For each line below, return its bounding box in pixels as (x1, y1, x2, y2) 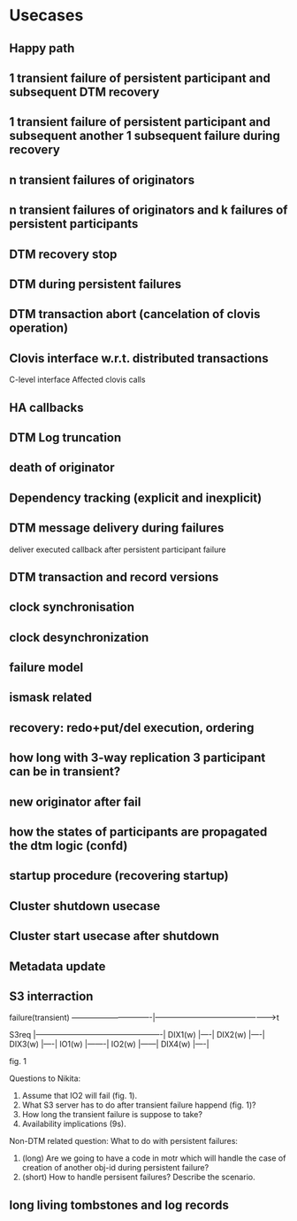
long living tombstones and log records (9, 1197, 230, 1212)
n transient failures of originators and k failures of (9, 203, 288, 218)
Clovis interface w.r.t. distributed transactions (9, 351, 269, 366)
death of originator (9, 460, 115, 475)
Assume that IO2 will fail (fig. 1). (21, 1091, 138, 1101)
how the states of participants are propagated (9, 825, 268, 840)
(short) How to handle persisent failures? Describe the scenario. (21, 1171, 255, 1183)
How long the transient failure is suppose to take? (21, 1109, 203, 1120)
